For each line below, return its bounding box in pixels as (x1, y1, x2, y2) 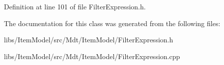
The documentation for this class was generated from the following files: (4, 18, 221, 28)
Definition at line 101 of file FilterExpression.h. (4, 1, 146, 11)
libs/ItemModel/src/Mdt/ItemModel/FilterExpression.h (4, 34, 173, 45)
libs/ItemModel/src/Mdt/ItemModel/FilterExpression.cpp (4, 51, 180, 61)
